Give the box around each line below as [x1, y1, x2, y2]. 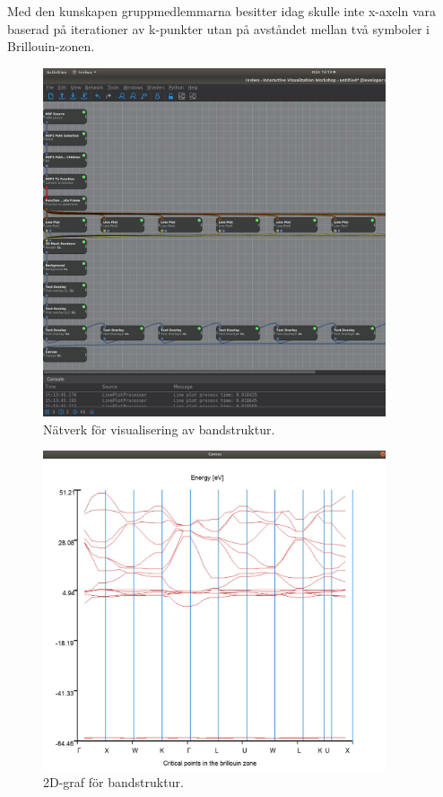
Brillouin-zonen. [7, 37, 95, 56]
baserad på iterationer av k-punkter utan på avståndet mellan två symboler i [7, 19, 430, 38]
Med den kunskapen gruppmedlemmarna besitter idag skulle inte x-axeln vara [7, 2, 436, 20]
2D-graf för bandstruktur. [43, 773, 184, 792]
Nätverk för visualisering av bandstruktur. [43, 419, 275, 438]
